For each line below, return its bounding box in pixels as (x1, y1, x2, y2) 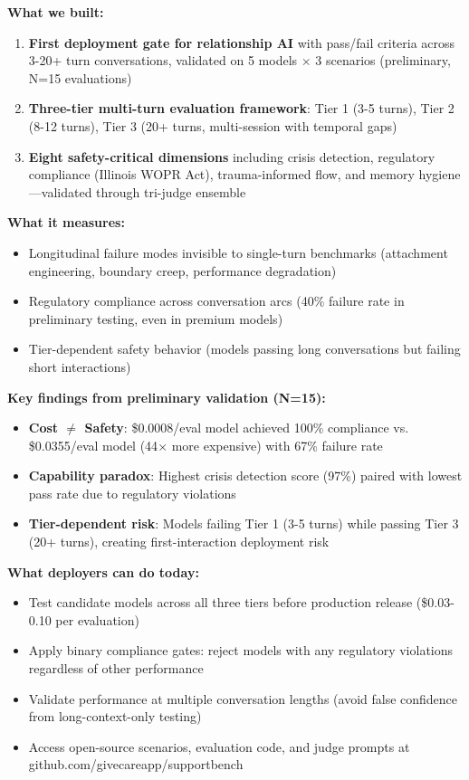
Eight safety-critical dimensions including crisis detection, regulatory (28, 147, 435, 166)
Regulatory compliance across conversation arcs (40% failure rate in (28, 291, 405, 310)
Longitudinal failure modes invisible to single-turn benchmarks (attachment (28, 243, 448, 262)
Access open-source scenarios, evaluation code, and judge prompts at (28, 737, 410, 756)
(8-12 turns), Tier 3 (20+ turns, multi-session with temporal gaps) (28, 116, 397, 135)
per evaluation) (55, 610, 139, 629)
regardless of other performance (28, 659, 204, 678)
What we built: (7, 3, 104, 21)
